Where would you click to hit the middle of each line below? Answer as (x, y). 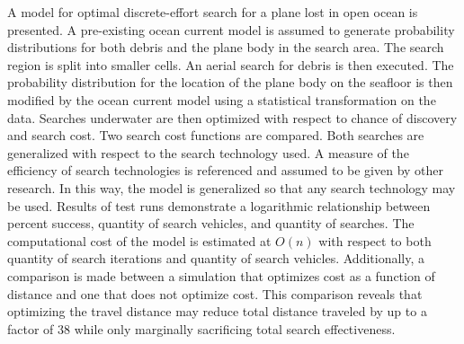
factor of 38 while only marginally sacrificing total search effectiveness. (201, 328)
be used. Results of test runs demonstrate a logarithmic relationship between (219, 205)
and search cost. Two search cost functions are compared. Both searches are (216, 135)
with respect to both (375, 240)
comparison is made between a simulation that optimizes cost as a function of (221, 275)
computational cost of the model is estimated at (139, 240)
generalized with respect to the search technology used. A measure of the (208, 152)
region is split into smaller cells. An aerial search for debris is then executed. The (231, 64)
